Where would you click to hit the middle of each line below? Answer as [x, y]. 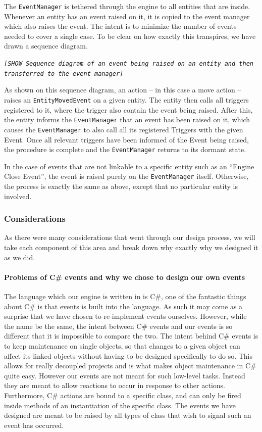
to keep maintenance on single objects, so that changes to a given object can [122, 345]
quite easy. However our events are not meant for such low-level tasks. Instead [125, 375]
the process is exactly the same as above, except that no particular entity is [121, 186]
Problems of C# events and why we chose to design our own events [125, 277]
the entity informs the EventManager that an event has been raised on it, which [127, 119]
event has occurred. [34, 425]
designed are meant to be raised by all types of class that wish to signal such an [128, 415]
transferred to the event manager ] [64, 74]
